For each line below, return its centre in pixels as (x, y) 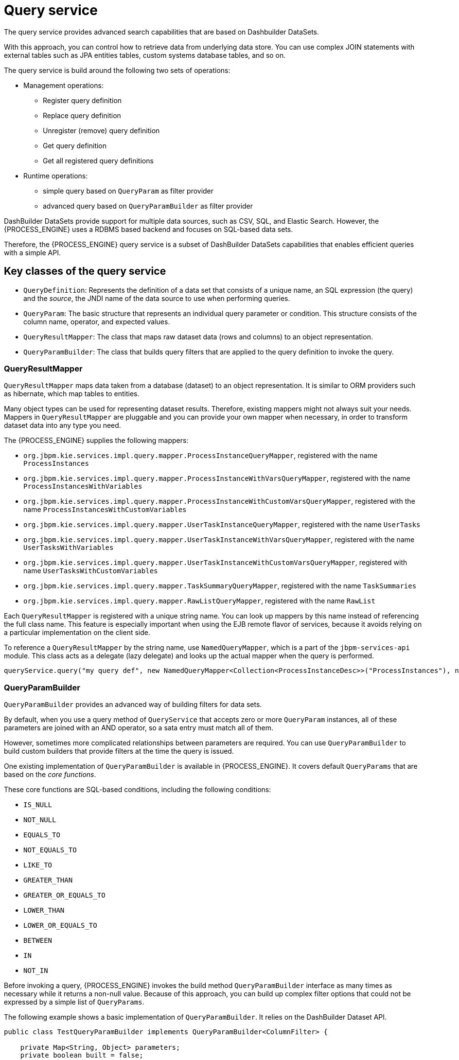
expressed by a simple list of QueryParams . (74, 1002)
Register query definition (82, 100)
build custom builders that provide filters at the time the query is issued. (119, 751)
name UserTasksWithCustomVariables (91, 571)
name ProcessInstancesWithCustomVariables (105, 510)
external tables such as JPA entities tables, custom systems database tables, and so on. (145, 55)
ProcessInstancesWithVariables (83, 486)
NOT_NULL (40, 820)
